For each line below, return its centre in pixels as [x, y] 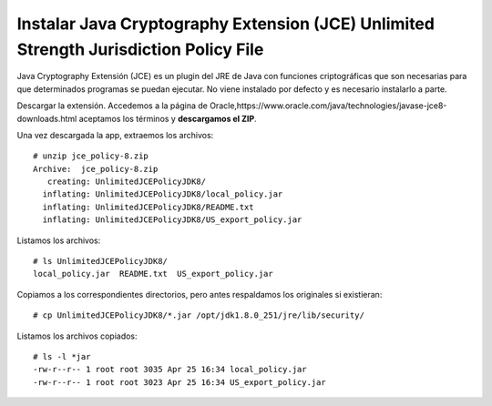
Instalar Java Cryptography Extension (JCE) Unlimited [225, 24]
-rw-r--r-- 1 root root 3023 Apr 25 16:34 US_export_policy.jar [180, 382]
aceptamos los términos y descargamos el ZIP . [168, 118]
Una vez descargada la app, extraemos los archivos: [115, 135]
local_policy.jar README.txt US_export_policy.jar [153, 274]
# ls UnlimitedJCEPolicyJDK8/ [101, 261]
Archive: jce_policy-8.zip [96, 169]
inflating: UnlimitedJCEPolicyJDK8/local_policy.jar [163, 194]
